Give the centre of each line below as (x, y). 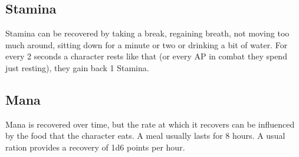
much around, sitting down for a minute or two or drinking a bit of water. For (147, 44)
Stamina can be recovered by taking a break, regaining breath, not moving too (147, 33)
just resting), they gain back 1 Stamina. (77, 67)
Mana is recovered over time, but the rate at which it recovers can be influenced (150, 124)
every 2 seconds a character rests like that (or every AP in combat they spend (146, 56)
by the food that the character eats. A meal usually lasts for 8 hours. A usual (145, 136)
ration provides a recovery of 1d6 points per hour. (95, 147)
